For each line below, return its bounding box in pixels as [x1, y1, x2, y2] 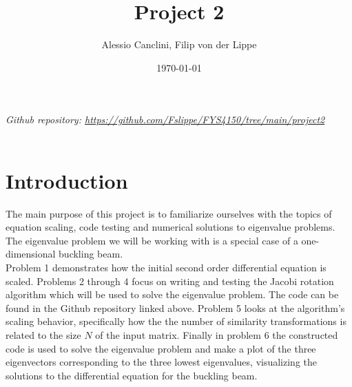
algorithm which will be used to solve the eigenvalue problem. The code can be [6, 287, 339, 302]
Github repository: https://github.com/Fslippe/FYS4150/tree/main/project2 [6, 112, 325, 127]
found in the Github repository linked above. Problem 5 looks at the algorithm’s [6, 300, 345, 315]
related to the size [6, 327, 81, 342]
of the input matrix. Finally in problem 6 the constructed [95, 327, 338, 342]
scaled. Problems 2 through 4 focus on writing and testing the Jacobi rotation [6, 273, 334, 288]
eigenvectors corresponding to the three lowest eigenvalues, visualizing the [6, 355, 318, 369]
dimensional [6, 247, 56, 261]
